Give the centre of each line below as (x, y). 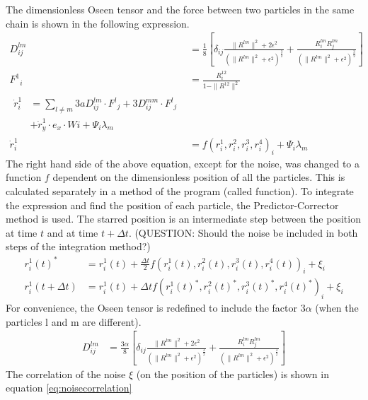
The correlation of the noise (66, 373)
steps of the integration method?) (78, 246)
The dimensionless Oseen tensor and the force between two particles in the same (180, 9)
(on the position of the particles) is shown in (232, 373)
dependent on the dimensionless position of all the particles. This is (199, 177)
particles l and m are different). (74, 321)
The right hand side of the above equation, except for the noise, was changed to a (183, 163)
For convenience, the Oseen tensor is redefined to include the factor (152, 308)
